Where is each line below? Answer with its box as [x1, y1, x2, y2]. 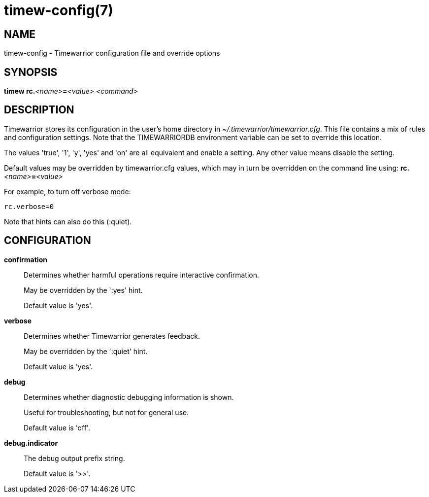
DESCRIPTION [4, 104, 74, 116]
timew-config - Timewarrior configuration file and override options [4, 49, 220, 58]
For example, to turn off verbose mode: [4, 187, 131, 196]
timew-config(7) [4, 2, 113, 19]
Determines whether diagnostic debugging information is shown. [24, 392, 234, 401]
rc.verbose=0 [4, 202, 54, 211]
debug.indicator [4, 438, 58, 447]
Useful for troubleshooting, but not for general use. [24, 408, 189, 417]
